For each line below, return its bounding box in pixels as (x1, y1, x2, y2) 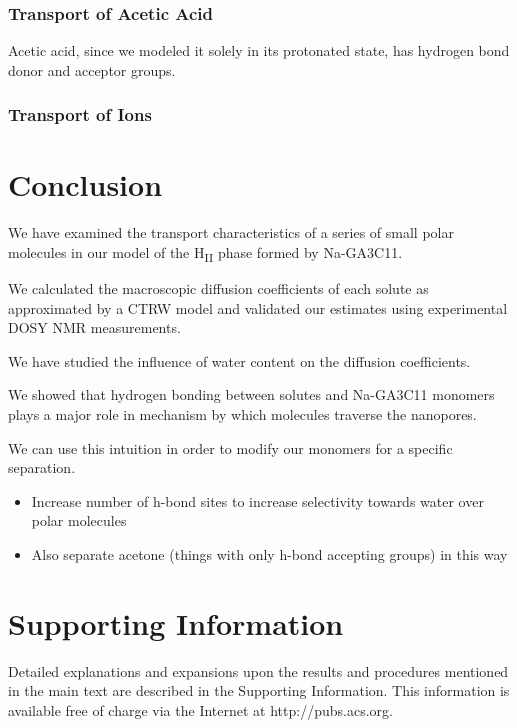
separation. (8, 457, 76, 478)
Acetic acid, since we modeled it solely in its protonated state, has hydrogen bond (8, 40, 510, 61)
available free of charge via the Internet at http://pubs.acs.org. (8, 699, 393, 720)
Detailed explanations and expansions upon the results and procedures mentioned (8, 660, 509, 681)
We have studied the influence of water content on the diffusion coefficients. (8, 350, 471, 371)
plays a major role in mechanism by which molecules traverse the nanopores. (8, 404, 477, 425)
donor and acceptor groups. (8, 59, 176, 80)
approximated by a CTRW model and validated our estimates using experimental (8, 297, 508, 318)
